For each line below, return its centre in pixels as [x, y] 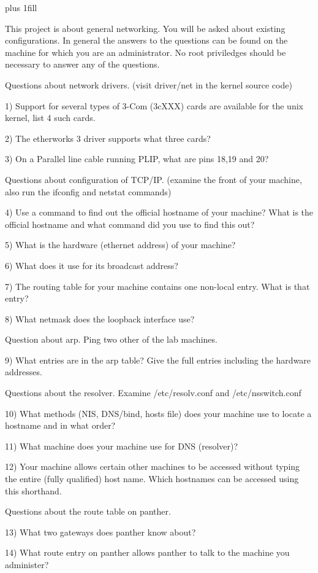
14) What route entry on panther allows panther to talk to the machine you [147, 552]
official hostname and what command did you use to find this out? [130, 224]
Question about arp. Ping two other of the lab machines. [111, 339]
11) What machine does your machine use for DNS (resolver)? [122, 446]
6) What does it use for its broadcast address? [92, 265]
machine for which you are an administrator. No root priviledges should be [146, 52]
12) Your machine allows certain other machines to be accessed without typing [153, 466]
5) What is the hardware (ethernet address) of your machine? [120, 245]
